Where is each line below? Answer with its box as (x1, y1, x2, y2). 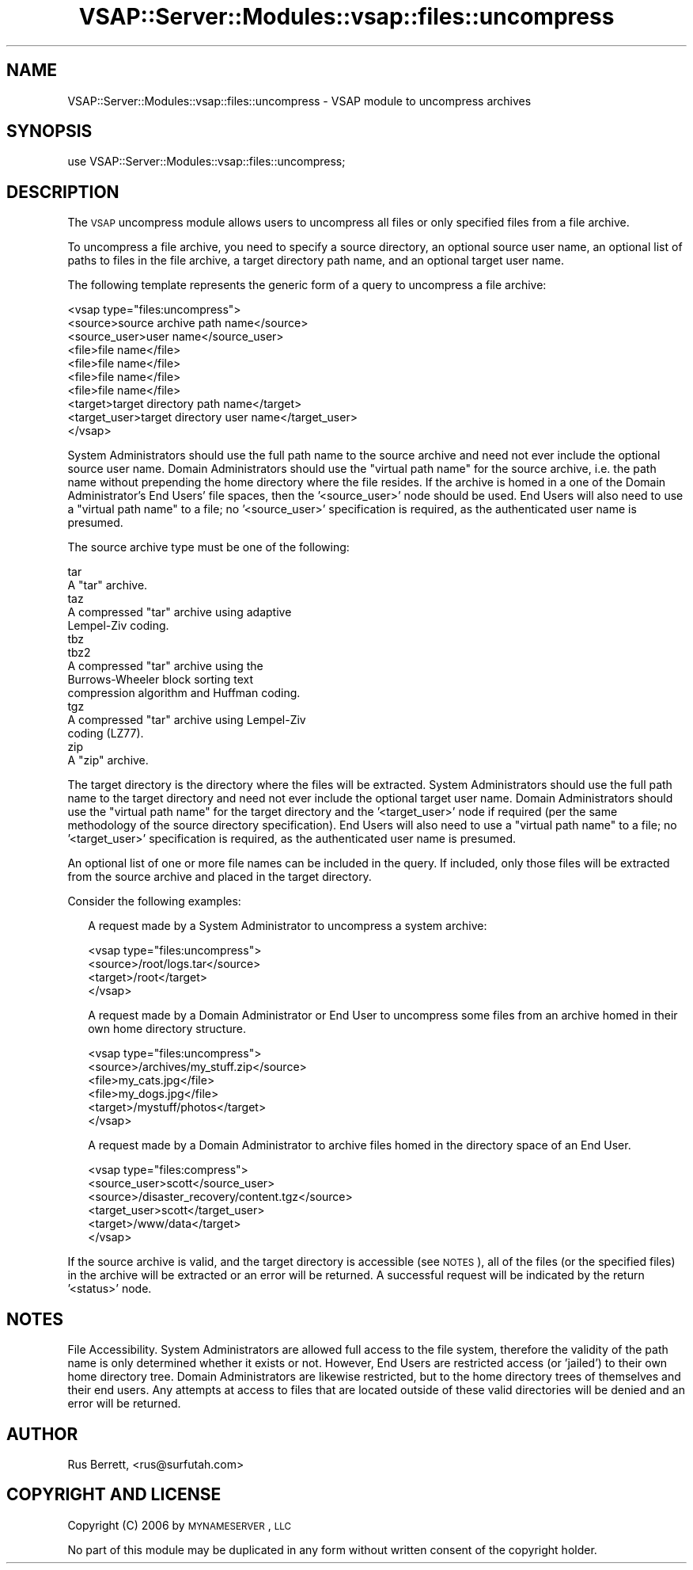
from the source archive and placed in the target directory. (67, 870, 372, 884)
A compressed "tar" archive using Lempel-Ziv (67, 713, 306, 727)
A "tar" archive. (67, 578, 148, 593)
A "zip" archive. (67, 753, 149, 768)
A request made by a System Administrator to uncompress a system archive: (88, 919, 487, 933)
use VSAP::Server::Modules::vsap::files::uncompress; (67, 154, 346, 169)
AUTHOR (6, 1423, 78, 1444)
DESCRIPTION (6, 181, 119, 202)
